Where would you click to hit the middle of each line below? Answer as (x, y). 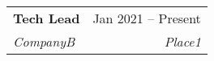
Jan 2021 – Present (147, 18)
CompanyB (44, 41)
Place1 (182, 41)
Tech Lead (47, 18)
